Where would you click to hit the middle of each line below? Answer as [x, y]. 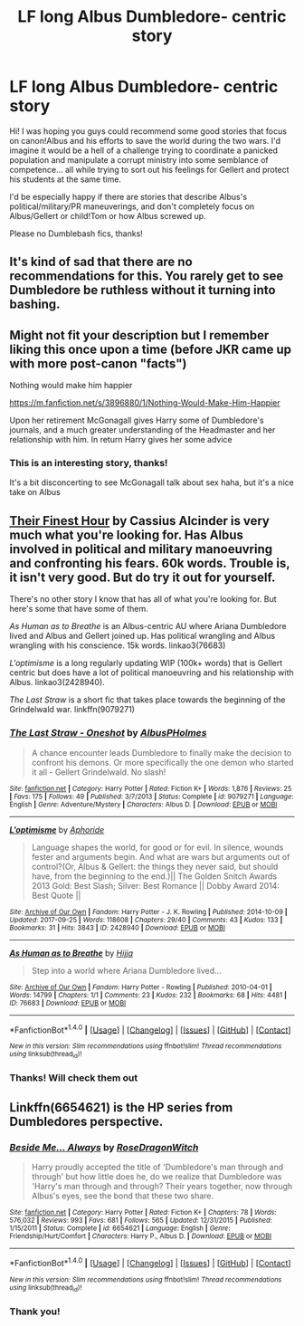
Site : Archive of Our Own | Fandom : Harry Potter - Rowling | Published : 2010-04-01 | [141, 987]
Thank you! [35, 1312]
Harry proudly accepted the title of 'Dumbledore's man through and [157, 1167]
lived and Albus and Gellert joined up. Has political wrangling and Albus [142, 636]
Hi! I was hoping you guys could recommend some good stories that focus [148, 131]
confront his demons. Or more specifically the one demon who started [162, 762]
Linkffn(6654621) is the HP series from [121, 1107]
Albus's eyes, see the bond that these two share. [123, 1196]
